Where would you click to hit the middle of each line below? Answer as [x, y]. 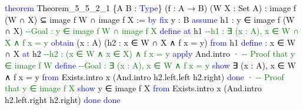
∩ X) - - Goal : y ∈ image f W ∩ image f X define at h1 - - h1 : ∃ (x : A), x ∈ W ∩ [152, 31]
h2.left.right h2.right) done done [63, 99]
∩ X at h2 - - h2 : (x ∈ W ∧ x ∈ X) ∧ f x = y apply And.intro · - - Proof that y [150, 54]
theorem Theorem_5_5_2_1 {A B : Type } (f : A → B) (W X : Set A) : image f [151, 8]
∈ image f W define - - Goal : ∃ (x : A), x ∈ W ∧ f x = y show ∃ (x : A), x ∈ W [150, 65]
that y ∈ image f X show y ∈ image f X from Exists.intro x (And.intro [133, 88]
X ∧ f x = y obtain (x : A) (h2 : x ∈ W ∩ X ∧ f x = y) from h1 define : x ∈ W [150, 42]
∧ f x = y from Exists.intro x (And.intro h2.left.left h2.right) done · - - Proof [144, 76]
